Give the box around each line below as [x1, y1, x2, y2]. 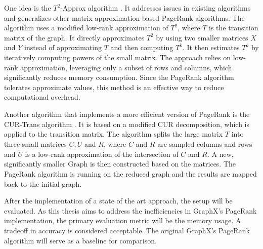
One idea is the [4, 3, 51, 13]
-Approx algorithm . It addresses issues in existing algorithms [60, 3, 251, 13]
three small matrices [4, 138, 67, 149]
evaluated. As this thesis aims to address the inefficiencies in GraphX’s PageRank [4, 205, 257, 216]
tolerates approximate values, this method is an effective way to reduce [4, 81, 224, 92]
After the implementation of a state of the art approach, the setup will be [4, 195, 233, 206]
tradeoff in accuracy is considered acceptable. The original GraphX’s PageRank [4, 225, 250, 235]
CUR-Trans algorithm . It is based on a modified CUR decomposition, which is [4, 118, 250, 129]
